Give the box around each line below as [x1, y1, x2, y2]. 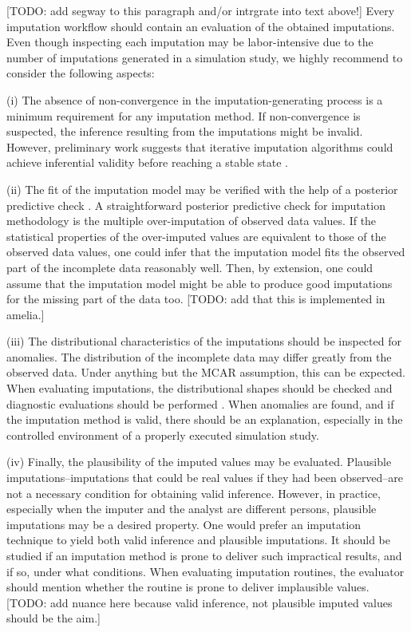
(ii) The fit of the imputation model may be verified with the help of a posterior [6, 180, 398, 197]
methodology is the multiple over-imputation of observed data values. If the [6, 212, 377, 229]
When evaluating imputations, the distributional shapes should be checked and [6, 380, 393, 397]
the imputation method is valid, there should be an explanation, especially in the [6, 411, 403, 428]
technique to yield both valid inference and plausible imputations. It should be [6, 531, 390, 548]
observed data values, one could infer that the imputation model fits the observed [6, 243, 405, 260]
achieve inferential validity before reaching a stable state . [6, 154, 288, 171]
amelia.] [6, 306, 45, 322]
